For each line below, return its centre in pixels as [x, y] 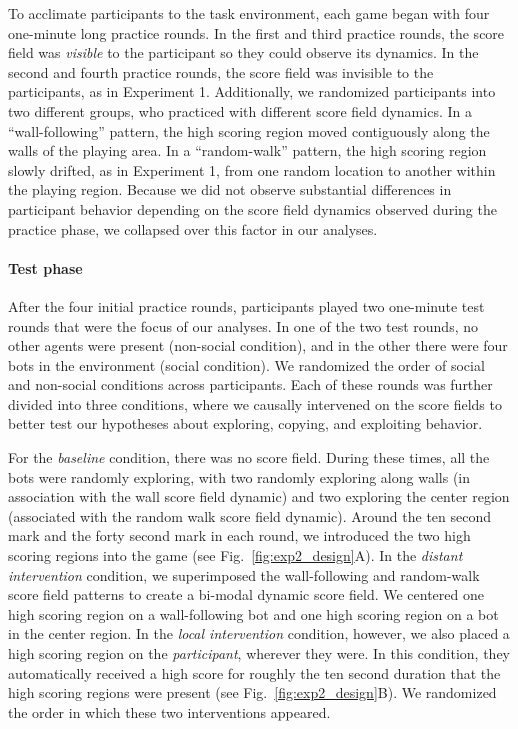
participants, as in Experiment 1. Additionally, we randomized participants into [252, 91]
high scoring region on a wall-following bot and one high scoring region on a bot [253, 613]
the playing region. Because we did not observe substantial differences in [230, 189]
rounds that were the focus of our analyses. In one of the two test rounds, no [243, 325]
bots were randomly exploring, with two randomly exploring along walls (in [239, 476]
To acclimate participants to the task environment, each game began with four [249, 13]
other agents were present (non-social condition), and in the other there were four [258, 345]
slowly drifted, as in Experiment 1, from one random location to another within [252, 169]
